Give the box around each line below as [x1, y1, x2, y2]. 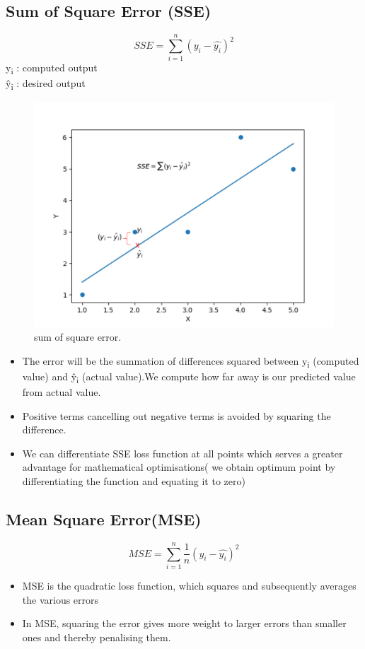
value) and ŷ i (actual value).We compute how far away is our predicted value [22, 368, 356, 385]
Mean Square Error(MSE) [6, 508, 202, 530]
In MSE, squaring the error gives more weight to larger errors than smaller [22, 616, 347, 631]
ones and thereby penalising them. [22, 629, 171, 644]
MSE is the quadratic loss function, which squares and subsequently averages [22, 578, 357, 592]
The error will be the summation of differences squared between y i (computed [22, 353, 359, 370]
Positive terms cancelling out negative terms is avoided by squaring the [22, 408, 331, 423]
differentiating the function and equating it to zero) [22, 473, 245, 488]
